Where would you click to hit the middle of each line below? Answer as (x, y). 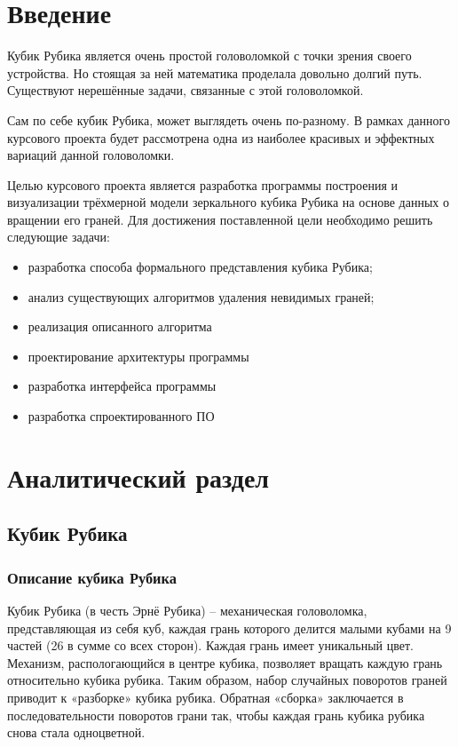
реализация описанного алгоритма (120, 326)
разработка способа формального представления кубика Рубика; (200, 267)
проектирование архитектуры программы (138, 356)
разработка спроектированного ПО (121, 416)
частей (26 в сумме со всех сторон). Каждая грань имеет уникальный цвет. (211, 645)
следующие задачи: (59, 237)
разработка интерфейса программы (122, 386)
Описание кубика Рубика (92, 577)
